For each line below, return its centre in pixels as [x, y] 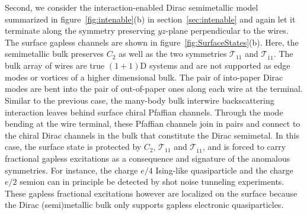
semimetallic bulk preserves [55, 54]
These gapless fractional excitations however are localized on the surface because [151, 193]
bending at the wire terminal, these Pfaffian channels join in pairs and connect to [153, 123]
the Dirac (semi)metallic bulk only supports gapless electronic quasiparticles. [144, 205]
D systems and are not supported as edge [215, 65]
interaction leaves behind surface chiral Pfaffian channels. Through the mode [144, 112]
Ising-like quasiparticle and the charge [224, 170]
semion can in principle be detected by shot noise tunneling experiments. [152, 182]
